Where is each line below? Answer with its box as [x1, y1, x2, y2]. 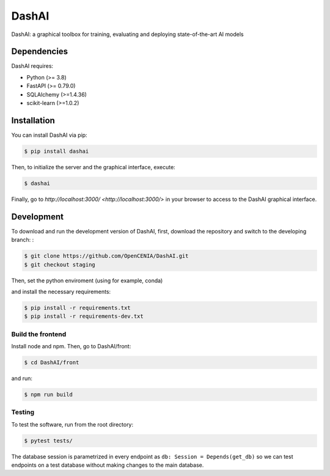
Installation [11, 115, 55, 125]
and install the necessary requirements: [11, 288, 111, 295]
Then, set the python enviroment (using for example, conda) [11, 277, 163, 284]
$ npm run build [24, 391, 73, 398]
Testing [11, 408, 35, 417]
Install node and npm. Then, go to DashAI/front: [11, 343, 131, 350]
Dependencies [11, 46, 68, 57]
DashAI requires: [11, 62, 54, 70]
